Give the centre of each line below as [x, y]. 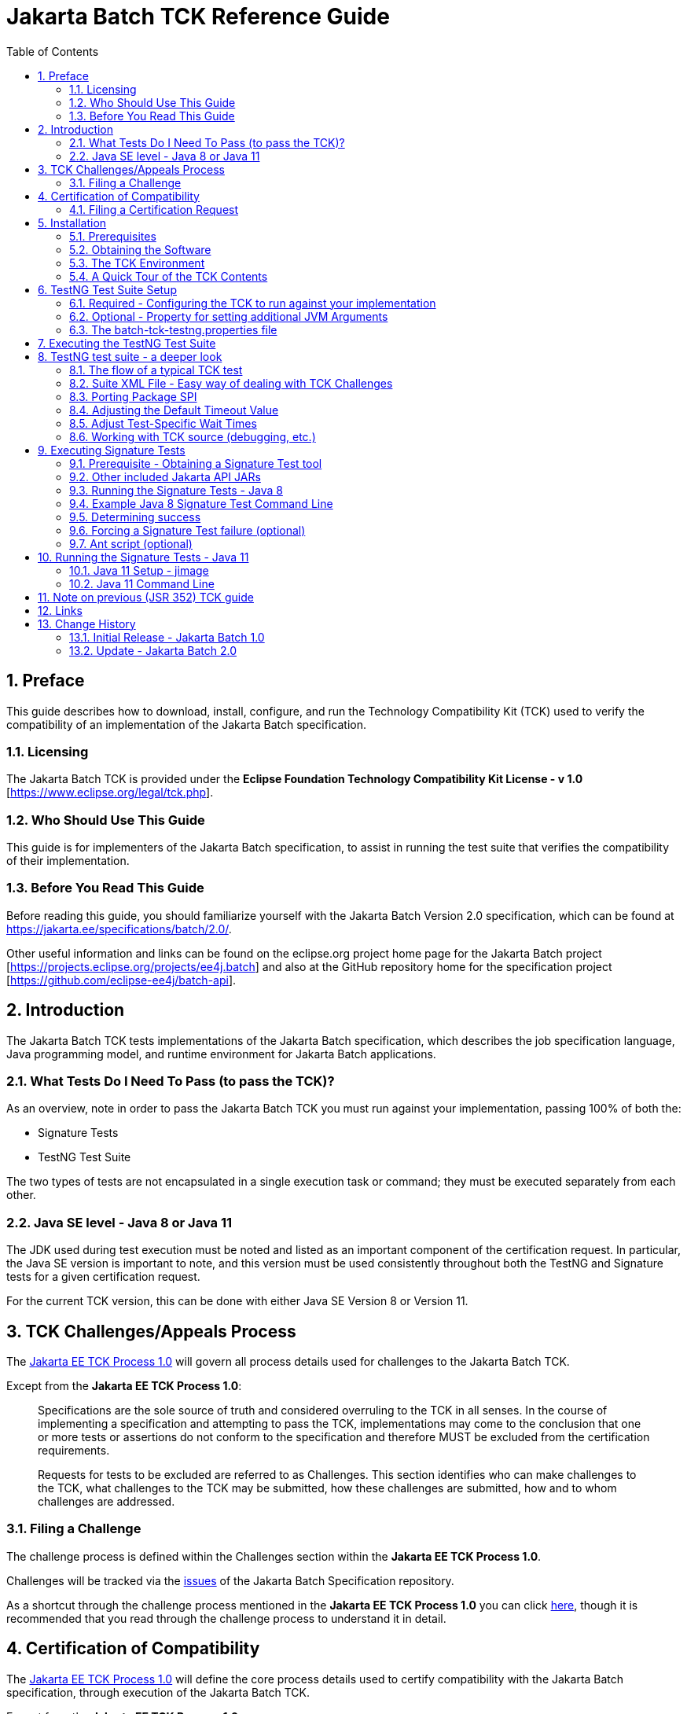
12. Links [60, 610]
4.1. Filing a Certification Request [154, 209]
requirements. [74, 1451]
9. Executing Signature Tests [112, 450]
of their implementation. [68, 861]
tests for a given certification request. [103, 1277]
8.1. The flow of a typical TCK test [156, 370]
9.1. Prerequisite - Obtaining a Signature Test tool [196, 463]
